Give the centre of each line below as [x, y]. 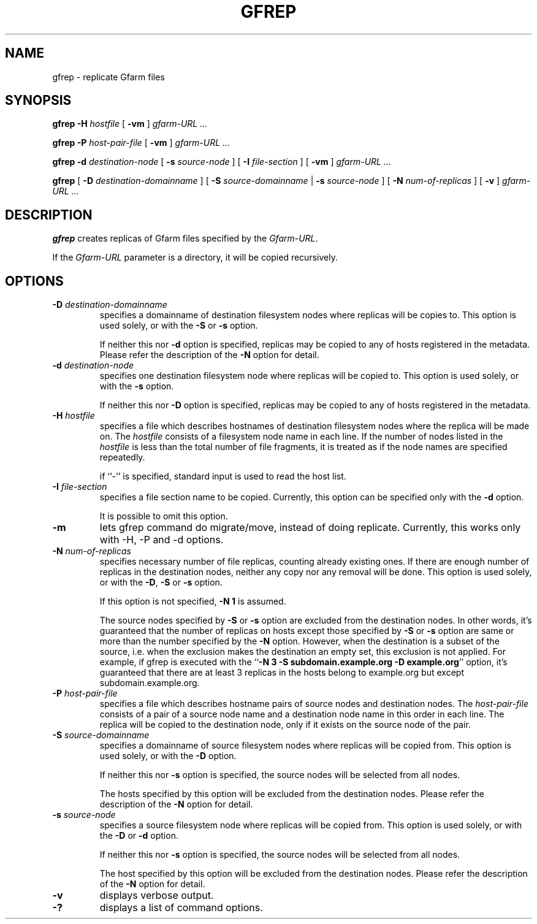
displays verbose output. [157, 895]
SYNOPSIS [38, 101]
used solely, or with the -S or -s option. [179, 326]
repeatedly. [122, 457]
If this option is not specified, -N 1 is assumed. [193, 601]
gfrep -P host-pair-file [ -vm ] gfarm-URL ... [141, 143]
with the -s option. [137, 386]
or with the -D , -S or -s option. [161, 582]
